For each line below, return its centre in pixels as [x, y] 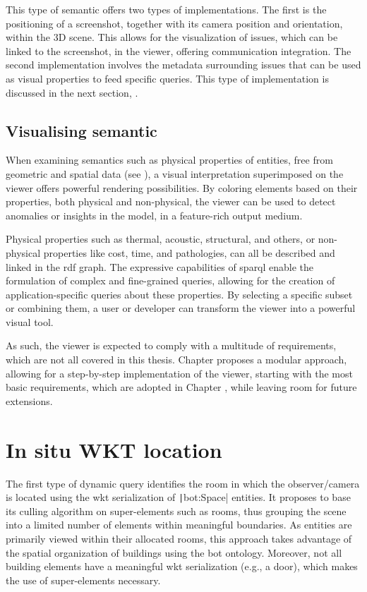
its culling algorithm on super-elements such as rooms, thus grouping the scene [176, 511]
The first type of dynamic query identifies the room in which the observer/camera [183, 483]
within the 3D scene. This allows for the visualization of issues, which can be [172, 37]
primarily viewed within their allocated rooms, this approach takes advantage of [179, 539]
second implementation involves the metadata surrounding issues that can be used [183, 65]
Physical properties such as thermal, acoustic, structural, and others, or [161, 239]
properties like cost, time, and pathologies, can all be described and [189, 252]
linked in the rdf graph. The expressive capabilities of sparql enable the [160, 266]
